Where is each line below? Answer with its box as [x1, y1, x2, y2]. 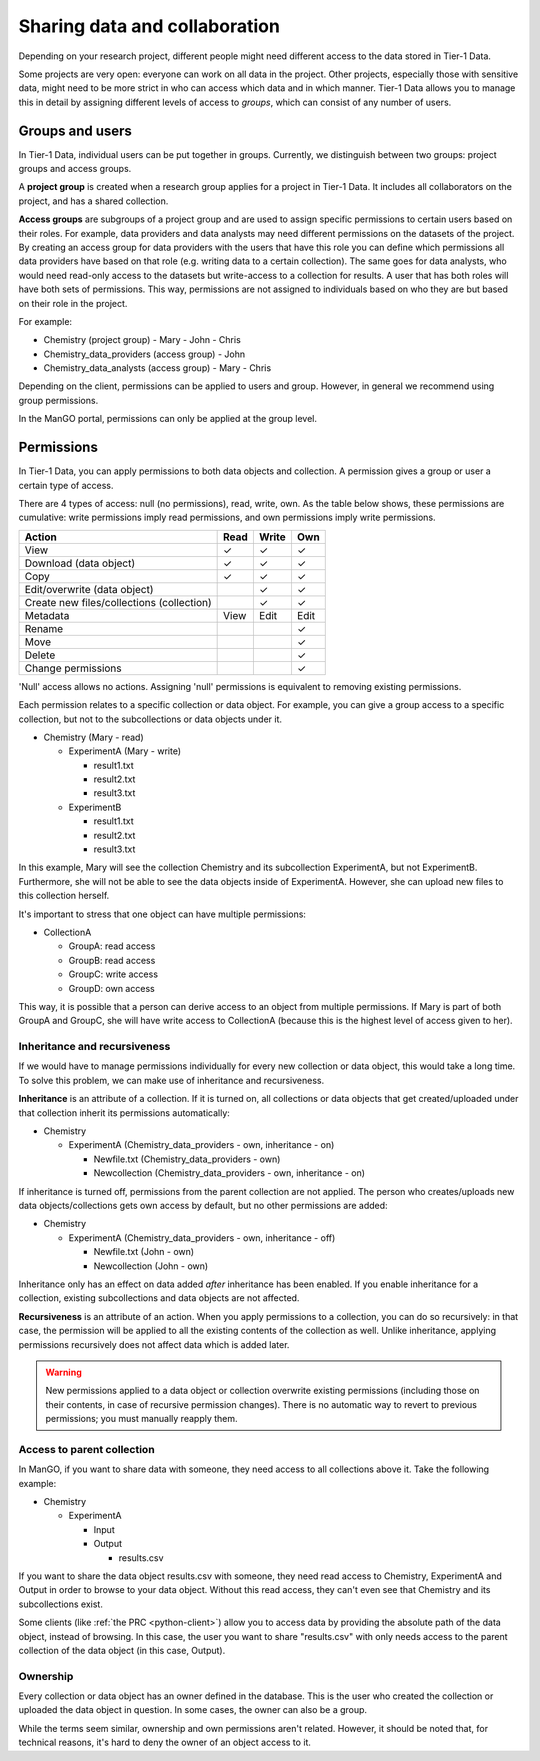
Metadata [24, 608, 70, 622]
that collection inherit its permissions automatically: [18, 1106, 230, 1119]
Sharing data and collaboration [18, 15, 280, 37]
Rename [24, 621, 64, 635]
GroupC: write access [68, 968, 159, 980]
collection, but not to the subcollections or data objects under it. [18, 713, 283, 725]
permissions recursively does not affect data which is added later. [18, 1338, 290, 1350]
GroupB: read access [68, 954, 156, 966]
